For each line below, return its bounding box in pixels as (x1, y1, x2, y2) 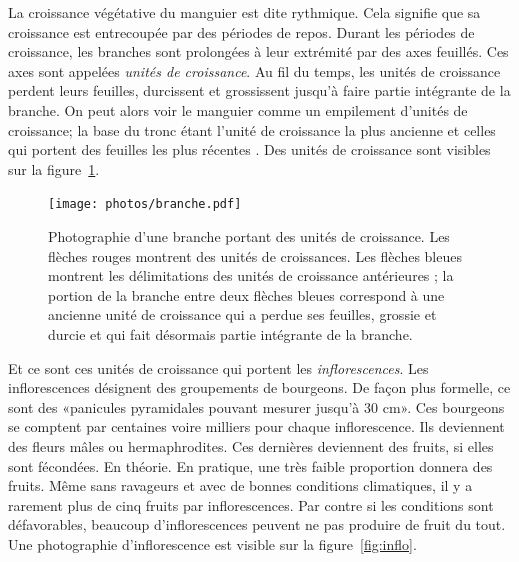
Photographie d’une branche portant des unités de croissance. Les (48, 226, 450, 246)
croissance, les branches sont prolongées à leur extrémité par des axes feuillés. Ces (8, 41, 509, 62)
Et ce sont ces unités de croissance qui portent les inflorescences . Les (8, 357, 429, 378)
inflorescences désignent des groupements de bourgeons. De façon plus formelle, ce (8, 377, 511, 398)
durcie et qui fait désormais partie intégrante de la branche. (48, 323, 413, 344)
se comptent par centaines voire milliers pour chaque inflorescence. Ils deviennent (8, 416, 505, 437)
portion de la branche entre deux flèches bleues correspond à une (48, 284, 445, 305)
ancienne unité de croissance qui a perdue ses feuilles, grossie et (48, 304, 437, 325)
